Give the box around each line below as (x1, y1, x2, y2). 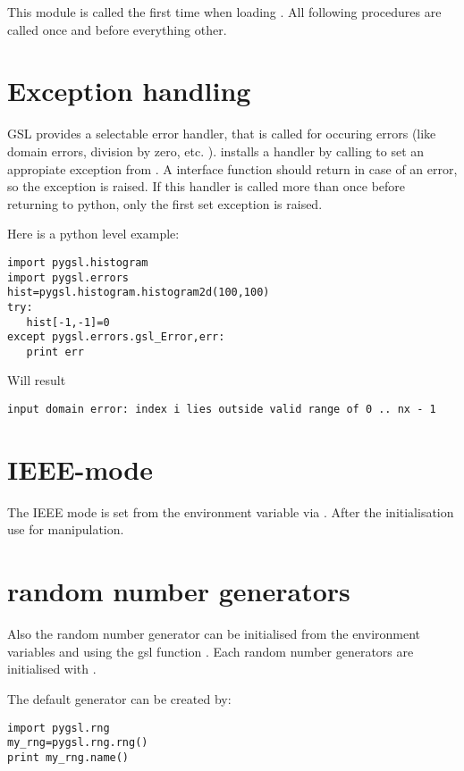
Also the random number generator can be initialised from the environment (7, 624, 421, 643)
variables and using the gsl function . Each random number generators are (7, 641, 414, 660)
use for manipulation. (7, 520, 124, 539)
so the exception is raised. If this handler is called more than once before (7, 177, 406, 196)
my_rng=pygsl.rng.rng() (7, 736, 148, 750)
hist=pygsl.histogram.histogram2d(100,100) (7, 286, 270, 299)
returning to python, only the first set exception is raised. (7, 194, 323, 213)
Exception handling (7, 72, 251, 109)
